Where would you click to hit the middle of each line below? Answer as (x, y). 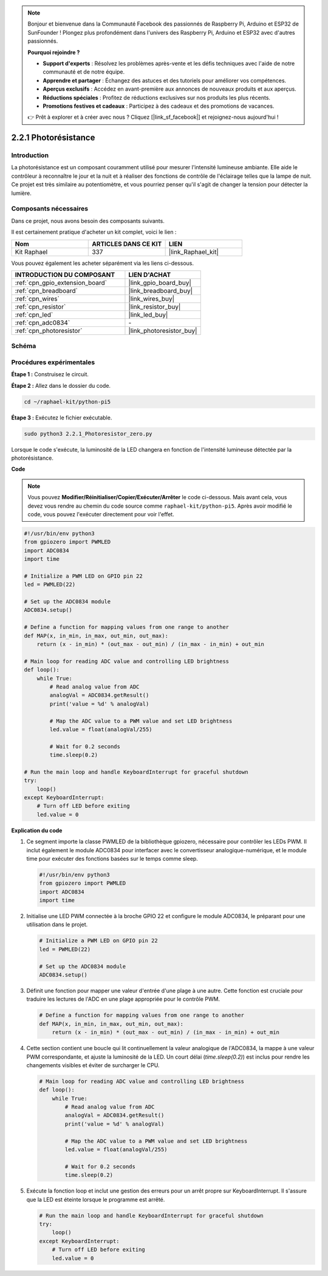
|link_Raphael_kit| (193, 251)
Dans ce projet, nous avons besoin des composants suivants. (88, 221)
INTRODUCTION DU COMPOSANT (65, 275)
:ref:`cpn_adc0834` (43, 323)
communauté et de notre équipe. (84, 72)
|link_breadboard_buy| (161, 290)
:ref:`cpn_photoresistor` (49, 331)
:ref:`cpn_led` (34, 315)
